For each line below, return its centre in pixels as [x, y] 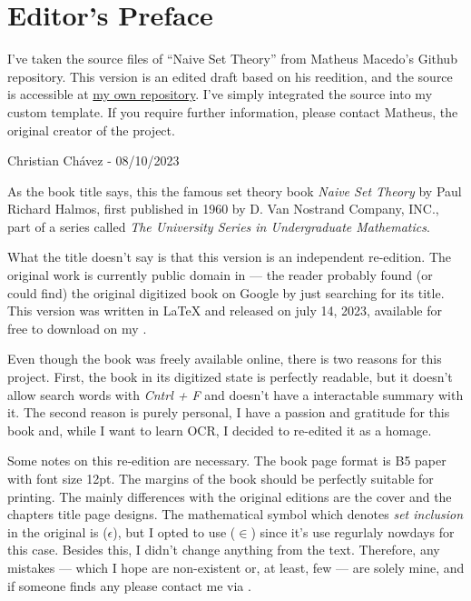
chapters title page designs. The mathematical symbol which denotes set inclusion [235, 514]
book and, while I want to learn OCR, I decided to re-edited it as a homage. [220, 430]
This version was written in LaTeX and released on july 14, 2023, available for [225, 311]
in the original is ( [58, 531]
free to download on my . [77, 328]
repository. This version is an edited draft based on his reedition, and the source [230, 76]
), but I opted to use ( [174, 531]
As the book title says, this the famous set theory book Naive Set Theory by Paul [235, 190]
